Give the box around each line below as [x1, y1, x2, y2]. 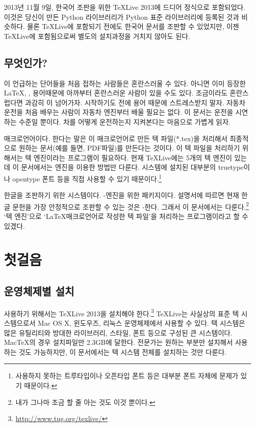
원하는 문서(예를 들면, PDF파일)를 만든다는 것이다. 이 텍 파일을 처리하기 [19, 143, 240, 153]
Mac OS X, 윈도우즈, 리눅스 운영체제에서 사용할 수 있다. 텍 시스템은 [38, 318, 245, 328]
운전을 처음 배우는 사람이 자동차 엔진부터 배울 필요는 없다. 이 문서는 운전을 [4, 107, 233, 117]
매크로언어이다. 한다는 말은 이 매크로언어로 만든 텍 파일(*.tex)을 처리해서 [4, 133, 228, 143]
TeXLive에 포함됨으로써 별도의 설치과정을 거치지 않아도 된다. [4, 30, 190, 41]
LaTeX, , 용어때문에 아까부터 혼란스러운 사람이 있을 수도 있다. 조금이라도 [4, 88, 228, 98]
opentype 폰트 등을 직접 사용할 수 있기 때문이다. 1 [12, 172, 162, 183]
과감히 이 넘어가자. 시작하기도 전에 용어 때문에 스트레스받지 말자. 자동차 [25, 97, 246, 107]
